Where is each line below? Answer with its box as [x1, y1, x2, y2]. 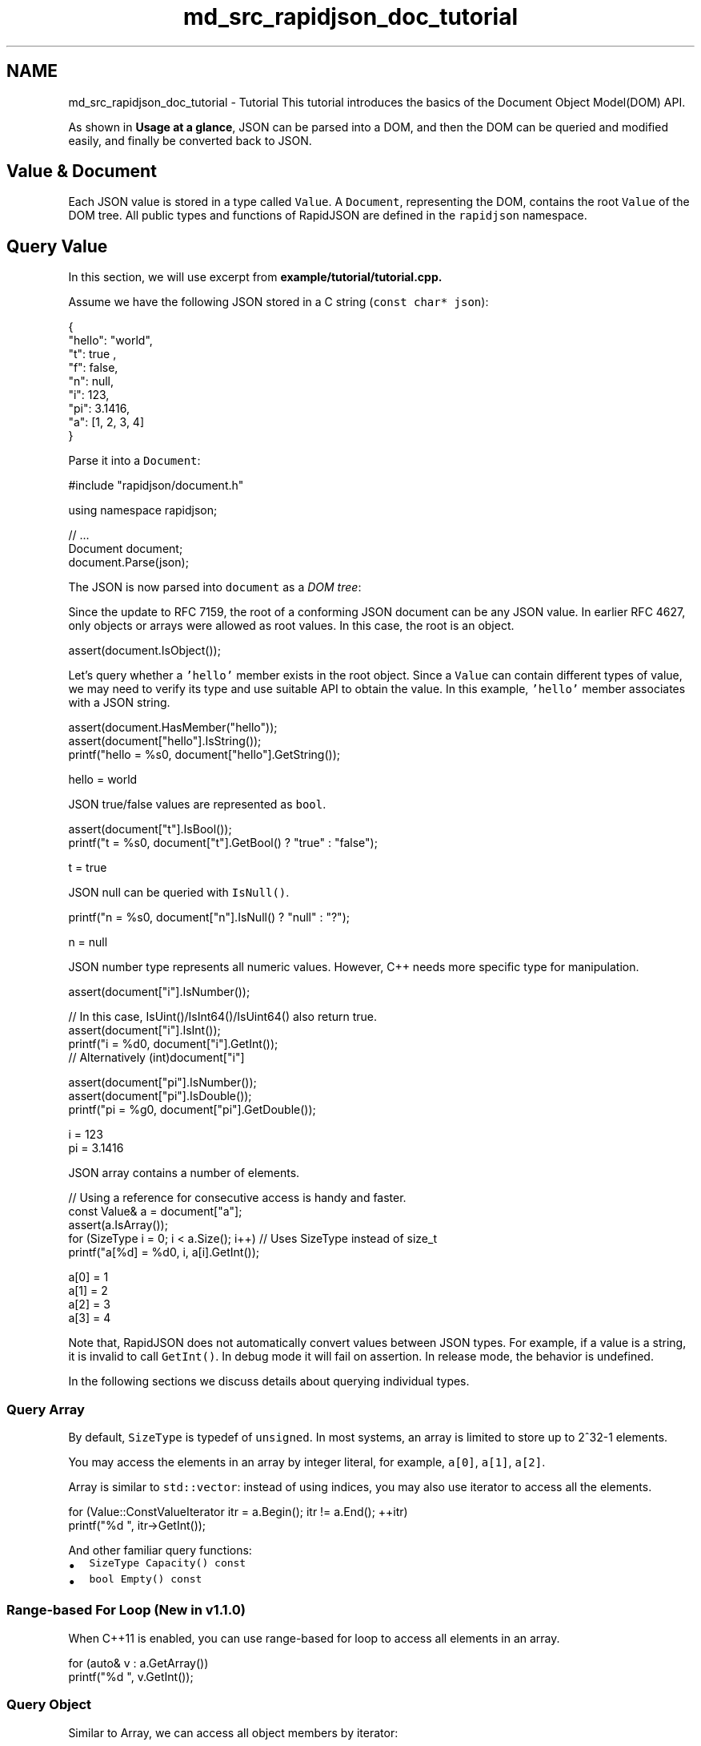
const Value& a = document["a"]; [68, 1204, 242, 1219]
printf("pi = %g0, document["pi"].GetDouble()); [68, 1103, 316, 1117]
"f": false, [68, 361, 118, 375]
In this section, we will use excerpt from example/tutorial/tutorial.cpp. [68, 270, 443, 284]
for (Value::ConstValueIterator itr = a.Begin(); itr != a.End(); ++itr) [68, 1505, 408, 1519]
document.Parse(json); [68, 555, 189, 570]
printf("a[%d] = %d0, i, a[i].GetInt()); [68, 1245, 259, 1260]
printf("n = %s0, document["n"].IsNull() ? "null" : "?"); [68, 910, 350, 925]
